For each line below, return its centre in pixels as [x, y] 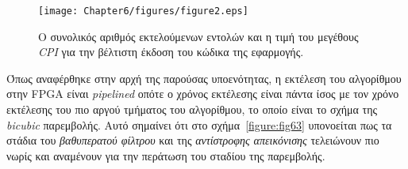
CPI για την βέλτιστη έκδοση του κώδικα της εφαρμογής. [171, 52]
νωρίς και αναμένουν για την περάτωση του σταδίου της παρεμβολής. [166, 155]
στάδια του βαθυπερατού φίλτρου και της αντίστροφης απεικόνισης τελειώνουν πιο [193, 140]
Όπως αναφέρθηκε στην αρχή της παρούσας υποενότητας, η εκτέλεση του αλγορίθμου [204, 78]
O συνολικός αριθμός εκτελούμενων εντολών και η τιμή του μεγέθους [198, 36]
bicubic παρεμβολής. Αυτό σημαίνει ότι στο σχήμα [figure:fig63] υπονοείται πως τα [199, 124]
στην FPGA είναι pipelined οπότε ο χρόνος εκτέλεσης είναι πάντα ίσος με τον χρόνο [203, 94]
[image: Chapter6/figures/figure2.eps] [143, 11]
